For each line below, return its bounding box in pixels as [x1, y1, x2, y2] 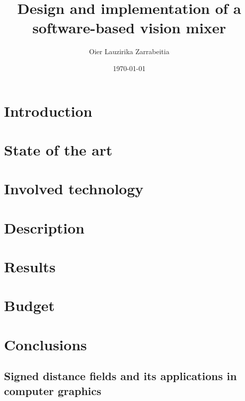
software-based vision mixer [32, 17, 226, 38]
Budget [4, 295, 55, 316]
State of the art [4, 139, 113, 160]
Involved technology [4, 178, 144, 199]
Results [4, 256, 56, 276]
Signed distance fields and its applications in [4, 368, 237, 384]
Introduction [4, 100, 92, 121]
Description [4, 217, 85, 238]
